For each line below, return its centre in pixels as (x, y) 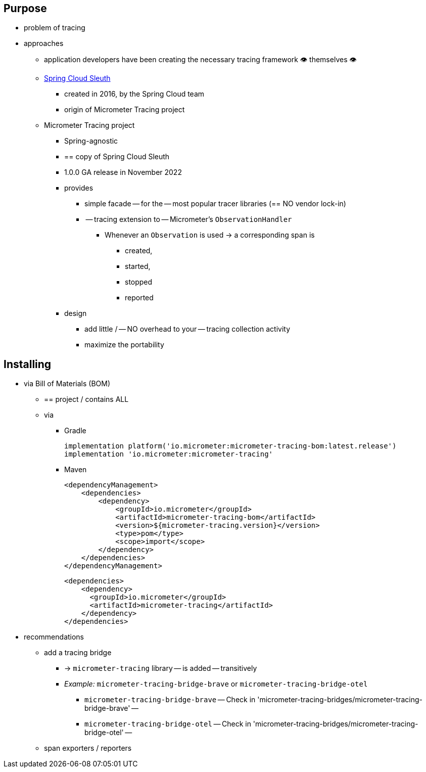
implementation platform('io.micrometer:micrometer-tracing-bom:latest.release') (230, 446)
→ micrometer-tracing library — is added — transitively (161, 668)
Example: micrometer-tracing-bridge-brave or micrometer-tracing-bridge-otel (216, 684)
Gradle (75, 431)
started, (138, 266)
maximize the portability (124, 345)
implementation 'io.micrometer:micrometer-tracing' (169, 454)
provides (79, 188)
